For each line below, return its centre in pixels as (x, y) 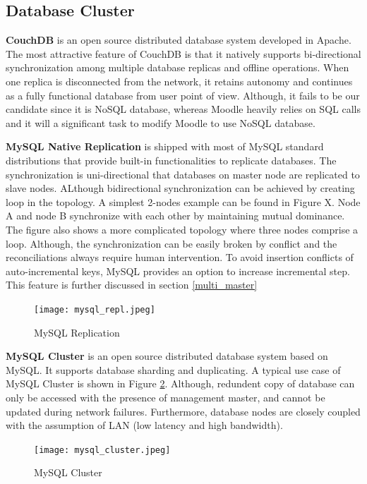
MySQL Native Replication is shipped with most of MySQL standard (165, 146)
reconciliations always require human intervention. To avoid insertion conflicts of (180, 257)
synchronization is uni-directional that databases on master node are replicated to (183, 174)
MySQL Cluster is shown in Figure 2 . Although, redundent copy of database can (180, 383)
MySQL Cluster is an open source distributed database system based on (167, 356)
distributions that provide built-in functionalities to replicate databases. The (171, 160)
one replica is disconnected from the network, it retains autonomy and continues (179, 81)
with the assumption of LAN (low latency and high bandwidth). (144, 425)
